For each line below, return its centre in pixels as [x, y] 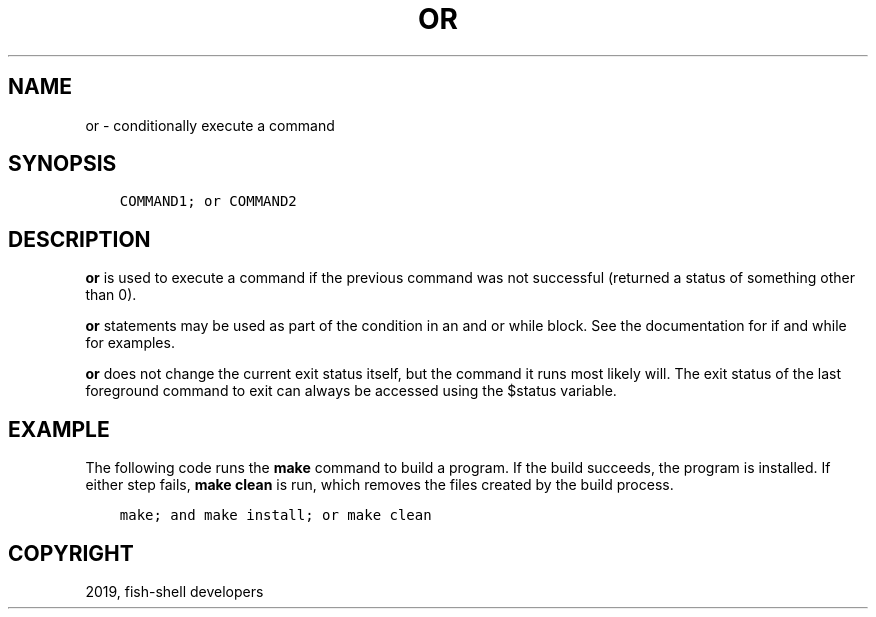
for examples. [130, 343]
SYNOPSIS [62, 164]
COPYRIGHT [71, 553]
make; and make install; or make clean [275, 515]
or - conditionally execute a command [210, 125]
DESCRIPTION [79, 239]
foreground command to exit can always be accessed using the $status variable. [351, 391]
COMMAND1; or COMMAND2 [208, 201]
